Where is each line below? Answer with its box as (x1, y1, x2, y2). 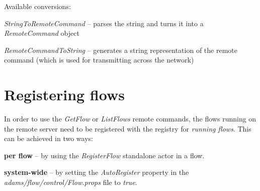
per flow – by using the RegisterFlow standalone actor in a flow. (4, 150, 205, 160)
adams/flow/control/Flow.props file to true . (4, 177, 137, 187)
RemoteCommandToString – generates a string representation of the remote (4, 44, 237, 55)
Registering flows (4, 84, 125, 105)
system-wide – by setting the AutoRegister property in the (4, 167, 189, 177)
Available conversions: (4, 1, 71, 11)
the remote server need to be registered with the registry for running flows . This (4, 123, 251, 134)
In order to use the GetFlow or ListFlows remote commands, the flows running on (4, 113, 256, 124)
